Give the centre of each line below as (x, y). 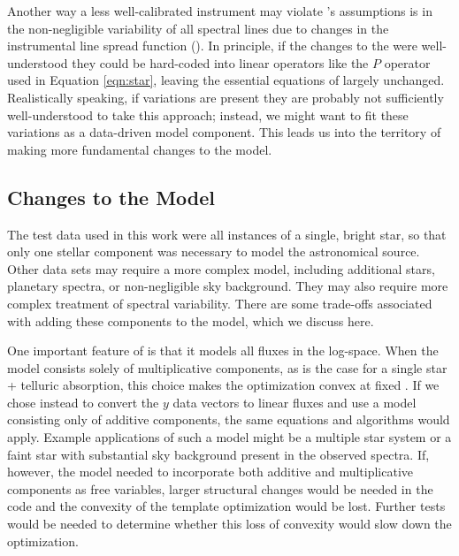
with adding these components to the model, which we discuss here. (191, 320)
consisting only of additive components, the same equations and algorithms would (229, 419)
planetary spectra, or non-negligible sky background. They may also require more (228, 286)
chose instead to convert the (83, 402)
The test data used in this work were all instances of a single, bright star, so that (227, 234)
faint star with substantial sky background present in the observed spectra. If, (218, 454)
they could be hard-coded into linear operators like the (220, 62)
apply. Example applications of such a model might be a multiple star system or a (229, 437)
